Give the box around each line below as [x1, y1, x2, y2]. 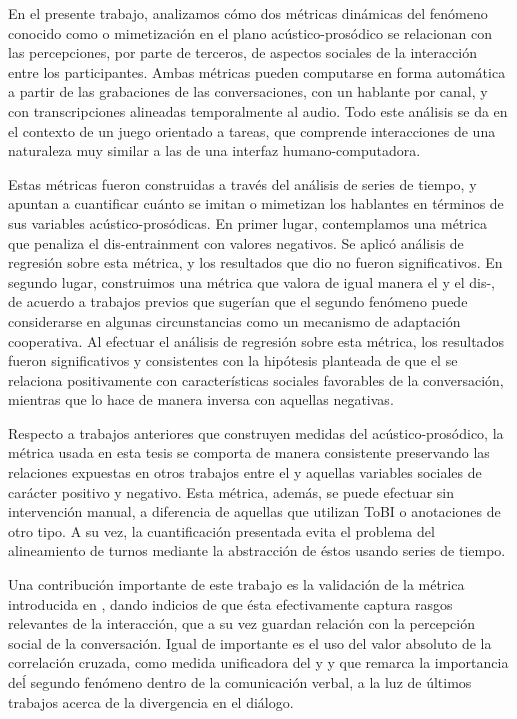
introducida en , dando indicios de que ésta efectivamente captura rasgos [8, 593, 453, 614]
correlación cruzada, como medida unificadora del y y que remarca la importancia [8, 652, 509, 673]
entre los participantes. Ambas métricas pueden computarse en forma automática [8, 61, 506, 82]
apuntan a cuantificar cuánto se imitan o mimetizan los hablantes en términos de [8, 193, 504, 214]
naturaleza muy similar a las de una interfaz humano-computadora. [8, 140, 421, 161]
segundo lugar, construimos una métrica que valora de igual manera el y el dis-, [8, 271, 495, 292]
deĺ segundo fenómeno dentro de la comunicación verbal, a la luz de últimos [8, 672, 472, 692]
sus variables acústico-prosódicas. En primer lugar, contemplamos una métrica [8, 212, 487, 233]
